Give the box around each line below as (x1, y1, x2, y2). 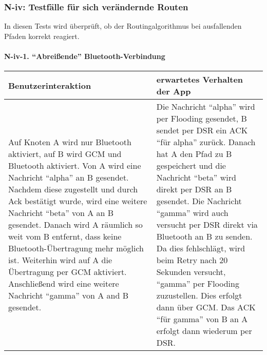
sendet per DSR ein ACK (156, 124, 248, 136)
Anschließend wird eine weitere (8, 278, 119, 290)
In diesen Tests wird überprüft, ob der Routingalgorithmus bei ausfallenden (4, 21, 242, 31)
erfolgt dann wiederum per (156, 325, 252, 337)
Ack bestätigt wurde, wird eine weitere (8, 195, 147, 207)
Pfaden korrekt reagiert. (4, 30, 80, 41)
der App (156, 85, 191, 97)
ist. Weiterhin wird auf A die (8, 254, 112, 266)
